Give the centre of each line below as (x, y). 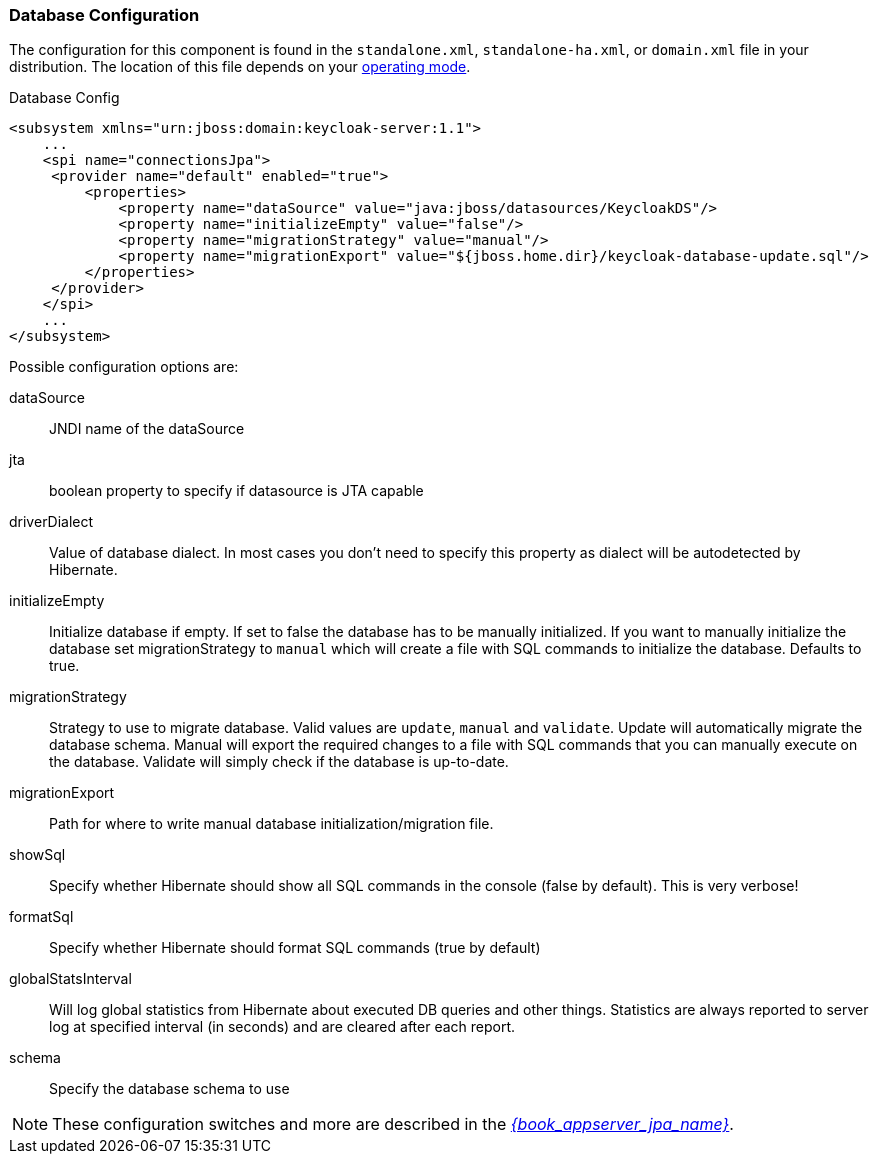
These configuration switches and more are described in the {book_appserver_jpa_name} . (393, 1124)
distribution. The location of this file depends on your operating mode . (240, 67)
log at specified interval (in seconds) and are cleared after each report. (282, 1027)
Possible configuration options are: (124, 367)
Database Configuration (104, 15)
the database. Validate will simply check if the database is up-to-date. (279, 762)
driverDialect (51, 522)
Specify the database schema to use (169, 1089)
